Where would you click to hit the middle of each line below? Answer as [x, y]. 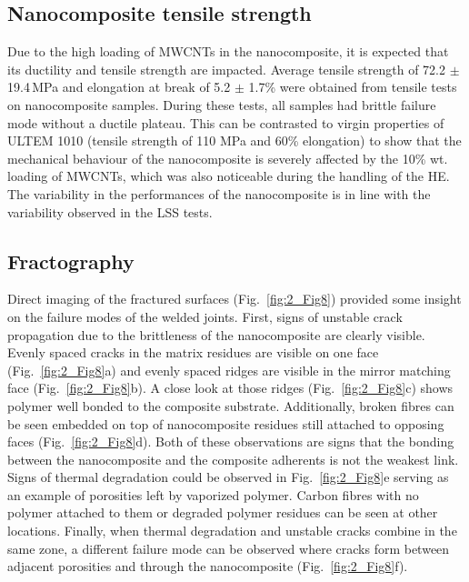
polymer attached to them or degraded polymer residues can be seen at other [223, 512]
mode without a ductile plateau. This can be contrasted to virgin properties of [226, 122]
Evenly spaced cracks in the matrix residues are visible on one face [193, 352]
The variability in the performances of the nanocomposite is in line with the [219, 193]
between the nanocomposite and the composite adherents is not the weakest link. [233, 459]
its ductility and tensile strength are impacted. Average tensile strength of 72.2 [226, 69]
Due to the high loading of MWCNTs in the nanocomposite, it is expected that [228, 51]
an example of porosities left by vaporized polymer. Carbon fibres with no [213, 494]
